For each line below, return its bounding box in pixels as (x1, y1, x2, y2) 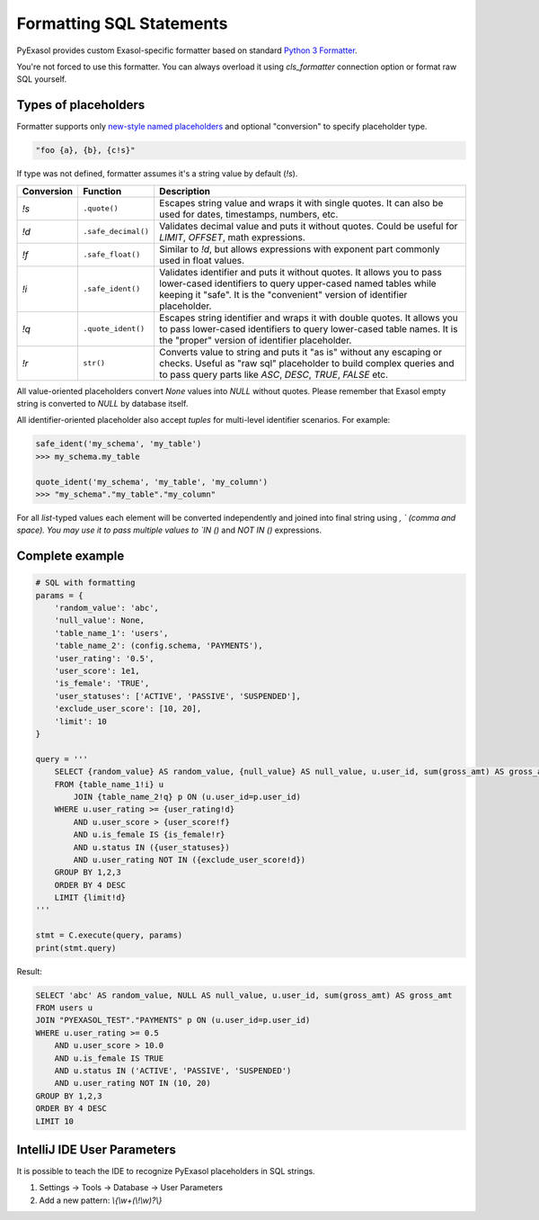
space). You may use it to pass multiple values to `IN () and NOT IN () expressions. (16, 525, 323, 535)
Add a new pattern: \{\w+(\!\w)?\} (39, 1195, 163, 1206)
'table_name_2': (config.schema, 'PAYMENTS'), (54, 641, 264, 651)
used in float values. (158, 254, 245, 266)
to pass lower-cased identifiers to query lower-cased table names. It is (158, 322, 458, 335)
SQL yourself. (16, 74, 67, 85)
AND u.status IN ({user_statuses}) (73, 842, 231, 852)
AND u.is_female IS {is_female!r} (73, 830, 225, 840)
